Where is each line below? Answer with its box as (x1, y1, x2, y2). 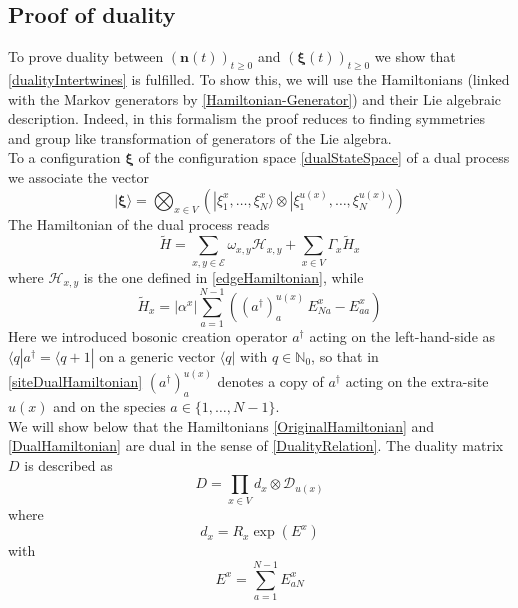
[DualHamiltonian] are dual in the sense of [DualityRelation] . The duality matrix (8, 435, 504, 456)
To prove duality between (8, 46, 164, 67)
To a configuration (8, 147, 121, 168)
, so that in (311, 345, 379, 366)
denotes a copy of (217, 371, 324, 392)
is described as (24, 454, 113, 475)
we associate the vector (8, 166, 149, 187)
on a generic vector (99, 345, 216, 366)
